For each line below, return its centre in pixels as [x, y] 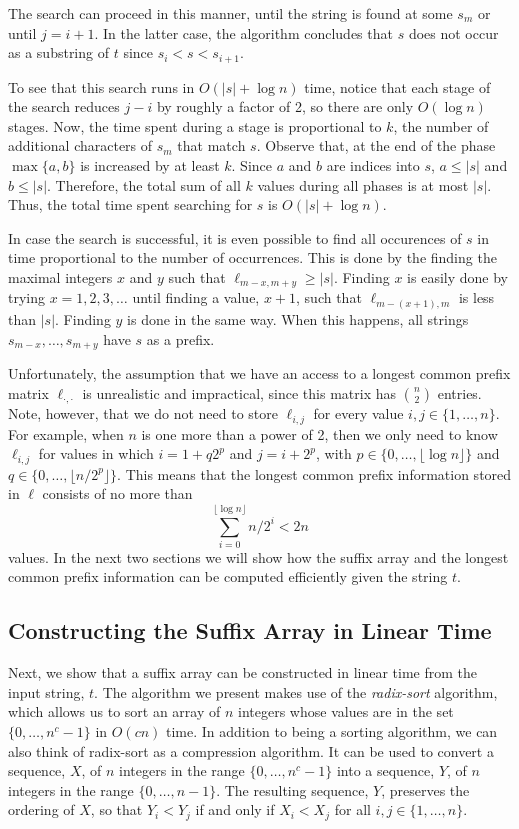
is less [476, 297]
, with [334, 453]
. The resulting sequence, [292, 789]
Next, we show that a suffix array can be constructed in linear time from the [242, 672]
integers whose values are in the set [346, 711]
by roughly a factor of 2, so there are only [285, 106]
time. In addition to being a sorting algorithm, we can [332, 731]
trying [27, 297]
